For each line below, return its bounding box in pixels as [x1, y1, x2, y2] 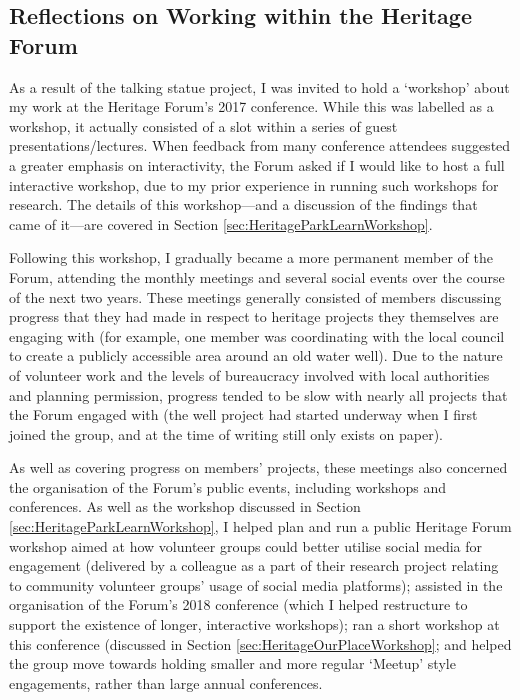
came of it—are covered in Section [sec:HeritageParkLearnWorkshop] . [9, 213, 433, 234]
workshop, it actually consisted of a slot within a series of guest [9, 115, 398, 136]
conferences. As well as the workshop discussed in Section [9, 496, 361, 517]
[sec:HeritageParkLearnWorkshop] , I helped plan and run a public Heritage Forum [9, 516, 512, 537]
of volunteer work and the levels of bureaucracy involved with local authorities [9, 364, 490, 385]
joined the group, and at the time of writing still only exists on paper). [9, 423, 443, 444]
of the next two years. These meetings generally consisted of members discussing [9, 286, 502, 307]
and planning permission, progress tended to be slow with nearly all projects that [9, 384, 508, 405]
